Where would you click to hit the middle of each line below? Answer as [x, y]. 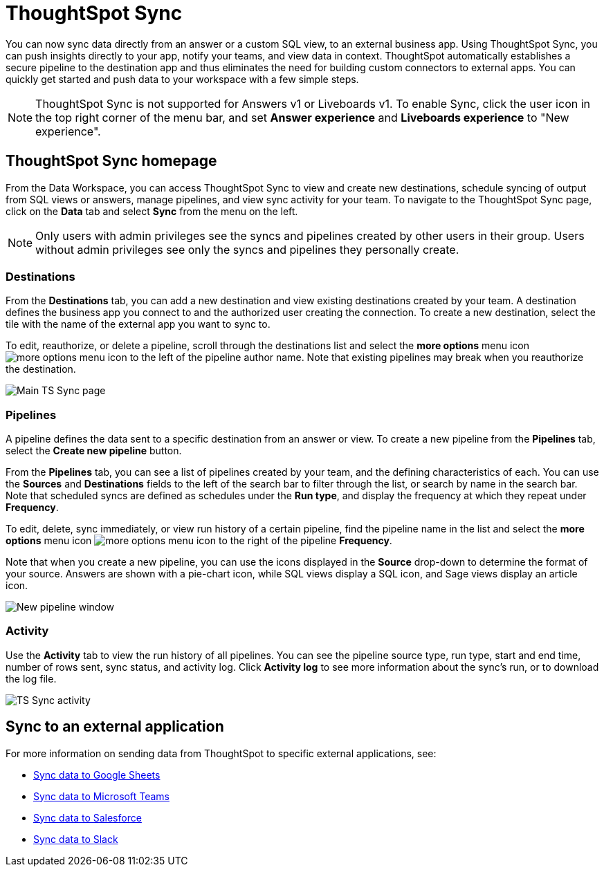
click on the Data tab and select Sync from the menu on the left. [152, 211]
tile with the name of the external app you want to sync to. [138, 324]
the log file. [31, 678]
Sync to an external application [115, 727]
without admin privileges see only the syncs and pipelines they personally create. [247, 249]
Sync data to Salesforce [88, 817]
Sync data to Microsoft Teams [101, 796]
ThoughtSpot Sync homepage [111, 161]
